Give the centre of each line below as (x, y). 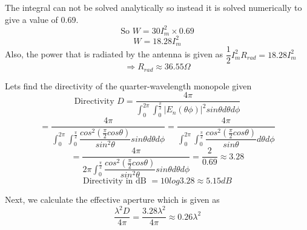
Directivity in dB (115, 181)
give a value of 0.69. (42, 19)
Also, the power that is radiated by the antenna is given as (114, 54)
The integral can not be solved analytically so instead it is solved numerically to (153, 7)
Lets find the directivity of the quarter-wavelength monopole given (128, 85)
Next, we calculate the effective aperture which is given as (112, 200)
